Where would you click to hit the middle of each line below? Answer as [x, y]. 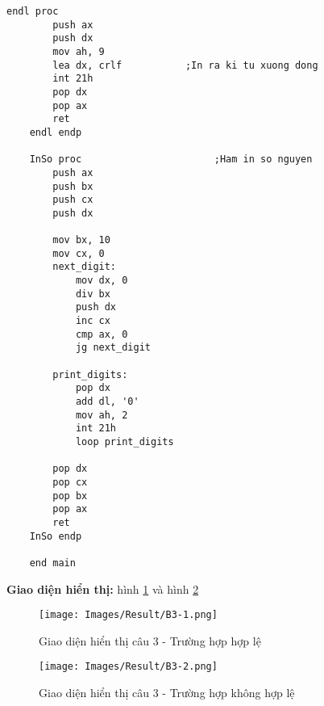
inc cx [93, 321]
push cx [73, 200]
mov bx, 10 [81, 240]
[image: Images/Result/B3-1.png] [128, 615]
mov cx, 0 [79, 253]
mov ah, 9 [79, 51]
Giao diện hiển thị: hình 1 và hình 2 [103, 588]
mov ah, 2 [102, 415]
